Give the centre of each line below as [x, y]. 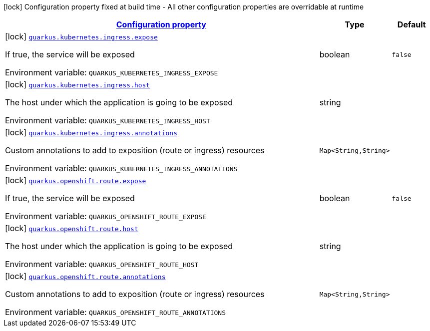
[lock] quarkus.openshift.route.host [72, 228]
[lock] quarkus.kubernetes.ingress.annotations [91, 132]
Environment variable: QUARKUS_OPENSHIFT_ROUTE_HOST [102, 264]
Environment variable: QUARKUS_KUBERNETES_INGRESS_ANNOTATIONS [121, 168]
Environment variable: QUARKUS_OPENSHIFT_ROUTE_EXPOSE [106, 216]
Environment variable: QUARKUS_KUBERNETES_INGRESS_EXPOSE [112, 72]
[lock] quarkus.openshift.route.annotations [85, 276]
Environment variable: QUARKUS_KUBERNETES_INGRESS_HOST [108, 120]
